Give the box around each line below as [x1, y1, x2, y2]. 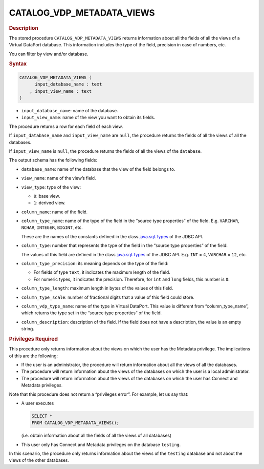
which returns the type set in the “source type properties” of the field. [21, 310, 162, 316]
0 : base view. [33, 193, 61, 199]
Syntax [9, 61, 27, 67]
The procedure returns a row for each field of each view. [9, 123, 123, 129]
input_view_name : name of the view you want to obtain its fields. [21, 115, 155, 121]
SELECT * [31, 413, 53, 419]
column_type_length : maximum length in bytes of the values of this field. [21, 285, 173, 291]
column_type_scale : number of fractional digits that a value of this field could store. [21, 294, 195, 300]
